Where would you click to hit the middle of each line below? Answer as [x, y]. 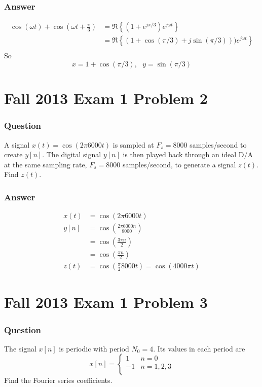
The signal [20, 348]
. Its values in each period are [199, 348]
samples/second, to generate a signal [179, 164]
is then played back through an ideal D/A [188, 154]
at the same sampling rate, [46, 164]
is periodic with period [94, 348]
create [13, 154]
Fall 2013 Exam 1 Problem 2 [106, 98]
